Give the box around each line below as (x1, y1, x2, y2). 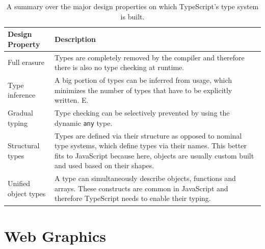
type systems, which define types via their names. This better (55, 140, 247, 151)
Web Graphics (4, 225, 106, 246)
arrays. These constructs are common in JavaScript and (55, 183, 228, 193)
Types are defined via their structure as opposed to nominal (55, 130, 242, 141)
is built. (120, 11, 145, 21)
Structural (8, 140, 40, 151)
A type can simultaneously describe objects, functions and (55, 173, 236, 184)
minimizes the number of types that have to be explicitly (55, 84, 232, 95)
